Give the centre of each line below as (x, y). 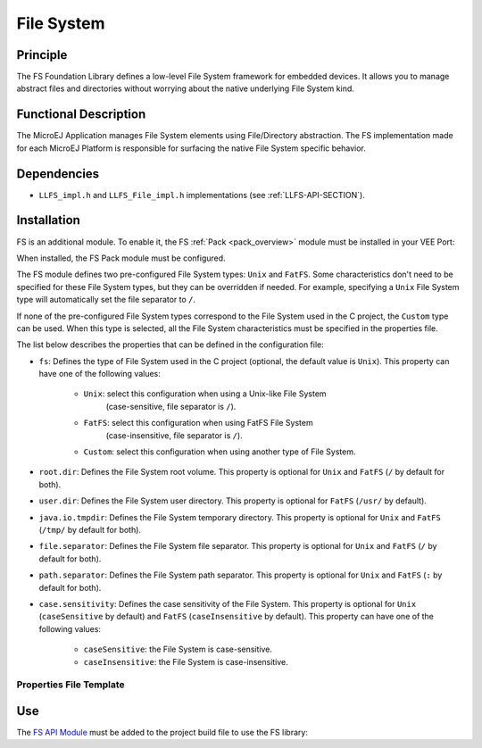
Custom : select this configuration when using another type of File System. (220, 452)
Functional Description (81, 115)
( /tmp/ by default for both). (90, 529)
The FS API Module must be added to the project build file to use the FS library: (162, 732)
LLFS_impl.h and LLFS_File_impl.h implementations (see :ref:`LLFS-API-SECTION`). (202, 195)
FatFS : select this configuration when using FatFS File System (198, 423)
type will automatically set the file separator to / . (106, 300)
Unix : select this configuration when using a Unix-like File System (205, 394)
